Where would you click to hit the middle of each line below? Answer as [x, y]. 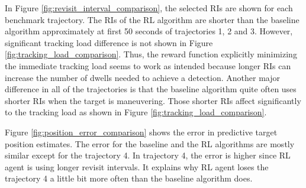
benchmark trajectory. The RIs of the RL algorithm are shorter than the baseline [152, 19]
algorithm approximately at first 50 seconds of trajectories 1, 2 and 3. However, [149, 31]
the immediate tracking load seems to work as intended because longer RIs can [148, 65]
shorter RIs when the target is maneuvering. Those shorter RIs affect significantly [153, 100]
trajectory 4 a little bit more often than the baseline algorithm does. [129, 178]
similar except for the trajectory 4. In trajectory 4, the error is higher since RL [148, 155]
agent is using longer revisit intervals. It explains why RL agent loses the [137, 166]
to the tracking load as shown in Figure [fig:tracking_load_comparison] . [136, 112]
